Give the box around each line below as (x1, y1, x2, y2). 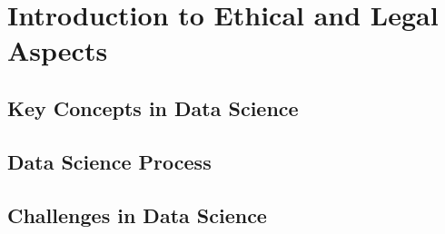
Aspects (7, 32, 108, 69)
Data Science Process (7, 147, 212, 175)
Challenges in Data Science (7, 200, 267, 229)
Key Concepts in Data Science (7, 93, 299, 122)
